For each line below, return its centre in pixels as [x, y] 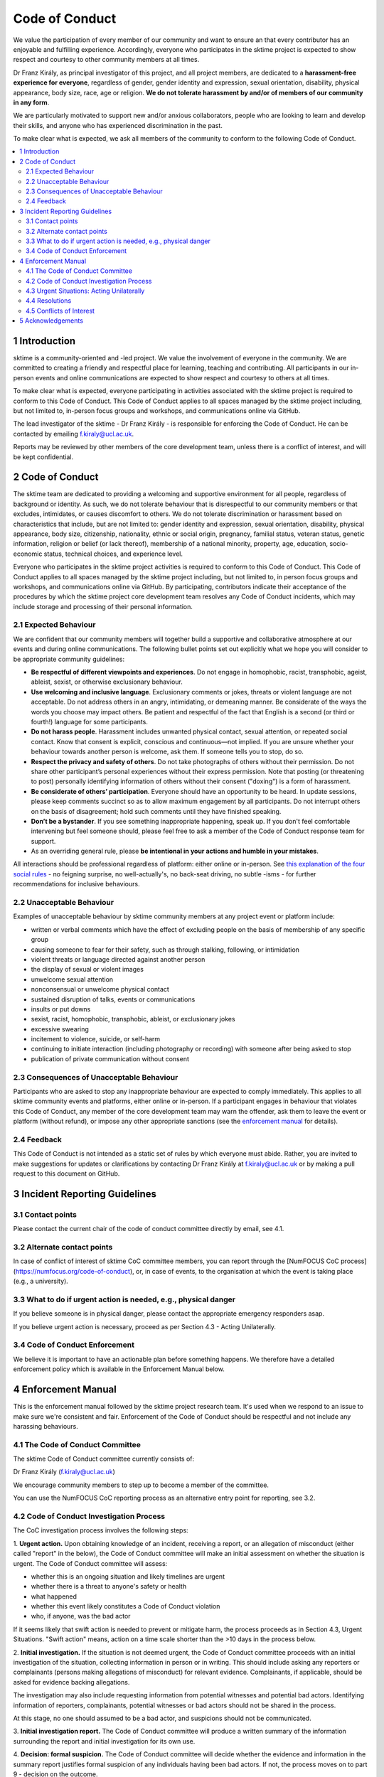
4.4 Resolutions [49, 301]
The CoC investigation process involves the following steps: [101, 1530]
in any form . [31, 102]
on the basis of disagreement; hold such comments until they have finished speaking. [156, 811]
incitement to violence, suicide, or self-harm [96, 1039]
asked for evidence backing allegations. [71, 1682]
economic [28, 554]
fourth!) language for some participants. [90, 721]
